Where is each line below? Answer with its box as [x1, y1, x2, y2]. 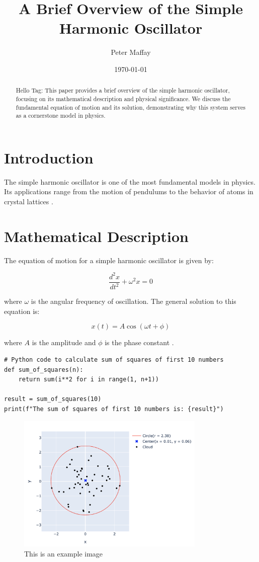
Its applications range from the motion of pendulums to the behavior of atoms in [4, 186, 253, 197]
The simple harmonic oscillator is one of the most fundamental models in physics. [4, 176, 255, 187]
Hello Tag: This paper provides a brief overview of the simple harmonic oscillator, [16, 86, 230, 95]
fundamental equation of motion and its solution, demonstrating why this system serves [16, 103, 245, 111]
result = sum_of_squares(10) [4, 395, 102, 403]
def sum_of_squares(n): [4, 366, 83, 373]
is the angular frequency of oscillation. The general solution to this [31, 296, 236, 306]
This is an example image [24, 548, 103, 558]
